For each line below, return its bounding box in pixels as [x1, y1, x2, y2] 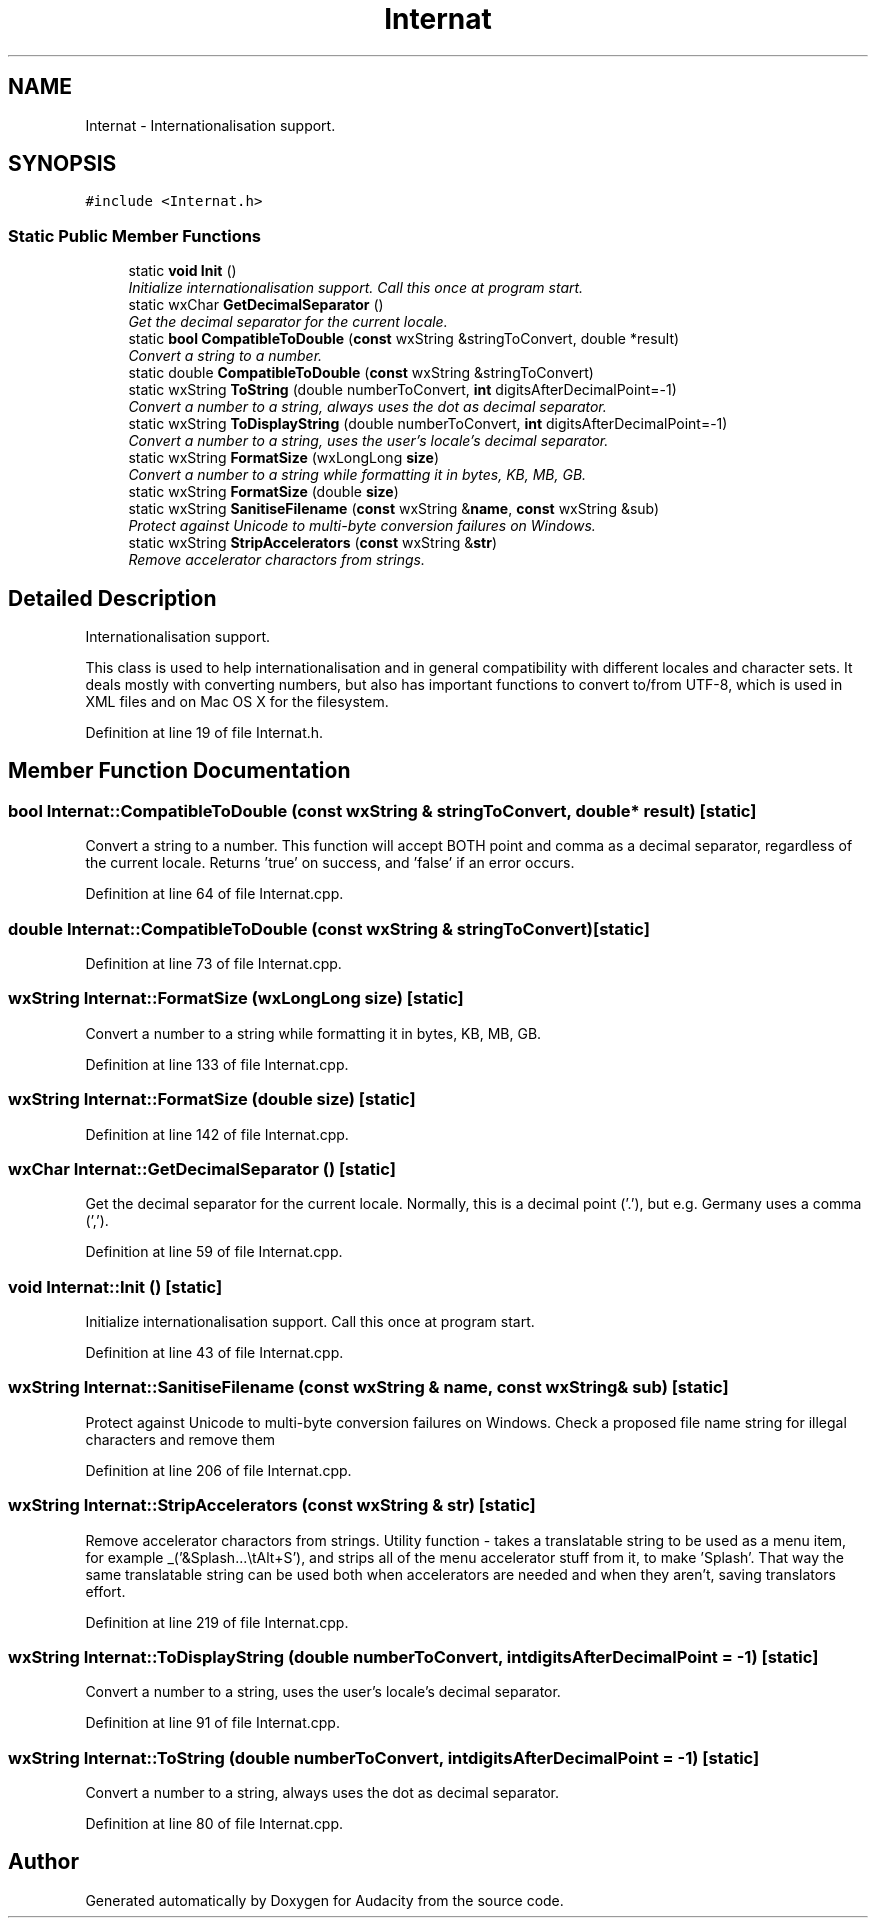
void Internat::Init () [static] [8, 1276, 223, 1297]
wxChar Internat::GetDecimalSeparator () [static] [8, 1158, 396, 1179]
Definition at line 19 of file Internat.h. [85, 724, 324, 742]
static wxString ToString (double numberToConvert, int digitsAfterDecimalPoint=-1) [128, 381, 677, 399]
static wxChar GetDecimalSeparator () [128, 296, 384, 314]
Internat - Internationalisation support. [85, 116, 336, 134]
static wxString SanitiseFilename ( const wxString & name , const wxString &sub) [128, 500, 660, 518]
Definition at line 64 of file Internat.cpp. [85, 885, 344, 903]
